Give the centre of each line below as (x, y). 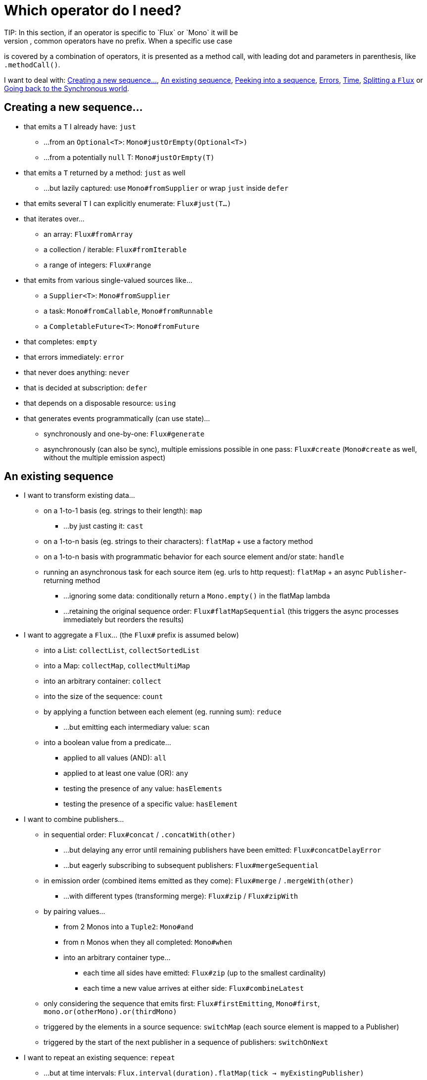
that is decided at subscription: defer (86, 387)
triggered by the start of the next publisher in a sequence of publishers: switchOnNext (186, 1042)
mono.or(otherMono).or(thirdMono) (110, 1012)
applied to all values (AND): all (115, 758)
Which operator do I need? (93, 10)
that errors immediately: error (74, 357)
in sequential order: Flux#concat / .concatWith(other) (140, 835)
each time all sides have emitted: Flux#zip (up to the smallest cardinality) (205, 973)
